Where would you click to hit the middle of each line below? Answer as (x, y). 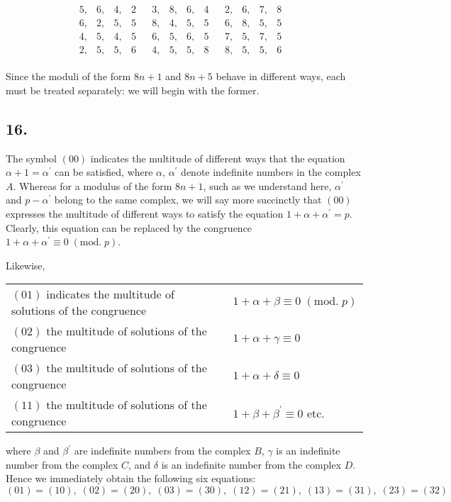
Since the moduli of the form (68, 76)
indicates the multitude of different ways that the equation (218, 158)
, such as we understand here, (267, 185)
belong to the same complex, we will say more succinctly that (188, 200)
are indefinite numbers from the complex (162, 451)
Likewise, (26, 265)
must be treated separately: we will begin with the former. (133, 90)
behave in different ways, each (281, 76)
